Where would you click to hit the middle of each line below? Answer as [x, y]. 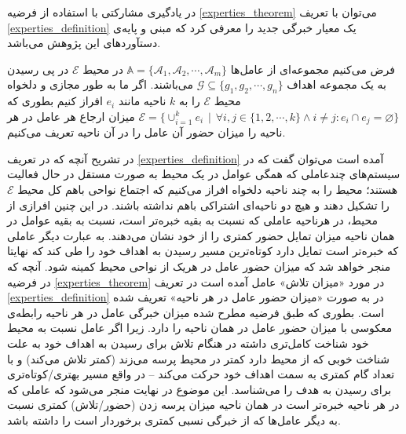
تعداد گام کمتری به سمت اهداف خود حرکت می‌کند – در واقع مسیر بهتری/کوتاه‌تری [201, 374]
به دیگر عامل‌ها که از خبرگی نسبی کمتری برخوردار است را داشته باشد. [174, 419]
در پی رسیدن [38, 69]
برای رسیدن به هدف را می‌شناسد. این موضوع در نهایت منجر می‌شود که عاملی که [199, 389]
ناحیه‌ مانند [142, 101]
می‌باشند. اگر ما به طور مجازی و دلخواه [101, 84]
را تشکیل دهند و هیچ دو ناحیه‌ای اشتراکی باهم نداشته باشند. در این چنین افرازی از [198, 204]
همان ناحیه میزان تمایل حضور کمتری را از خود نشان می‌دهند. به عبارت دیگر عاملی [201, 235]
